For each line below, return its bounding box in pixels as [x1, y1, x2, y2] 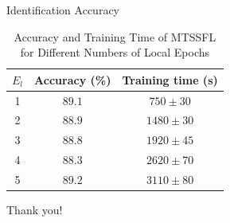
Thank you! [6, 201, 63, 218]
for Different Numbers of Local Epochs [20, 44, 210, 61]
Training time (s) [122, 71, 218, 88]
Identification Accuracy [6, 2, 119, 18]
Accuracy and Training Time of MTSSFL [14, 28, 216, 45]
